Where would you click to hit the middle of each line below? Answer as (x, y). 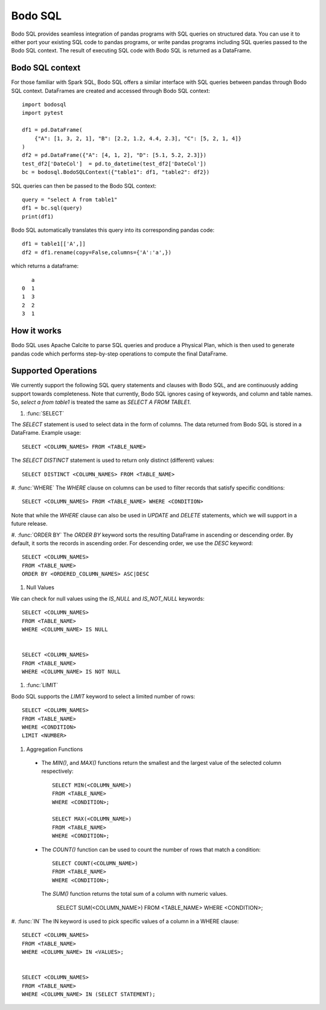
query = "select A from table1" (70, 200)
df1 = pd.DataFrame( (52, 130)
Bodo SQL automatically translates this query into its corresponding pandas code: (113, 230)
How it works (36, 331)
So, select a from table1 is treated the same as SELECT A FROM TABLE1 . (101, 402)
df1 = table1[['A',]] (54, 244)
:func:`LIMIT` (42, 685)
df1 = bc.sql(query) (52, 208)
